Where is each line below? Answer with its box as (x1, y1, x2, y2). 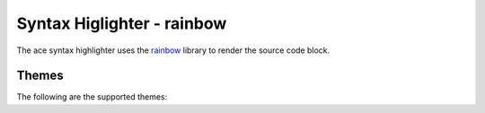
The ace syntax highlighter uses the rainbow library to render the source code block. (16, 45, 331, 56)
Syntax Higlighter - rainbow (16, 13, 227, 33)
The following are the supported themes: (16, 91, 168, 102)
